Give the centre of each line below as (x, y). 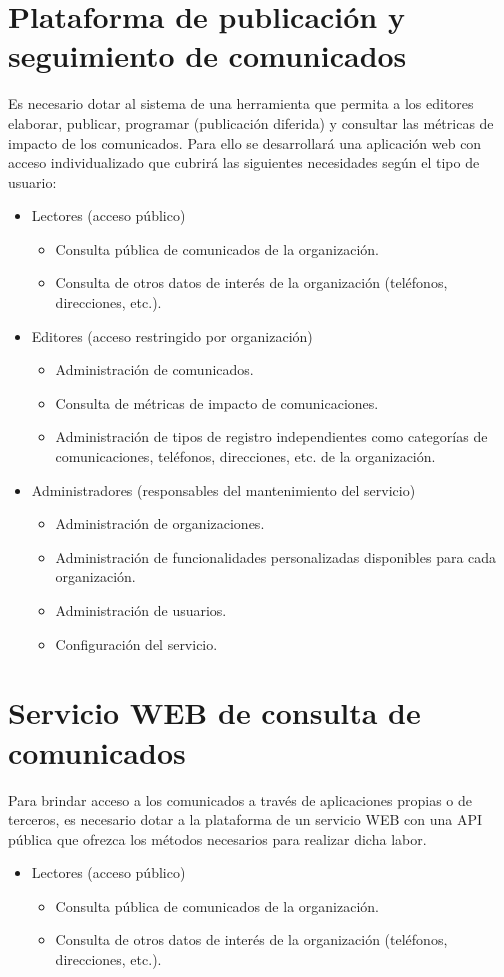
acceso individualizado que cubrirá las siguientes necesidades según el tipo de (244, 162)
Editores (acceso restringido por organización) (172, 335)
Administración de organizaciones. (160, 523)
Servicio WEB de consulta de (214, 712)
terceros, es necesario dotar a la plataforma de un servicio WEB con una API (245, 819)
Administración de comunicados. (154, 369)
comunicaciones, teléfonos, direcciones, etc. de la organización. (245, 456)
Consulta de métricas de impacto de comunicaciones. (217, 402)
